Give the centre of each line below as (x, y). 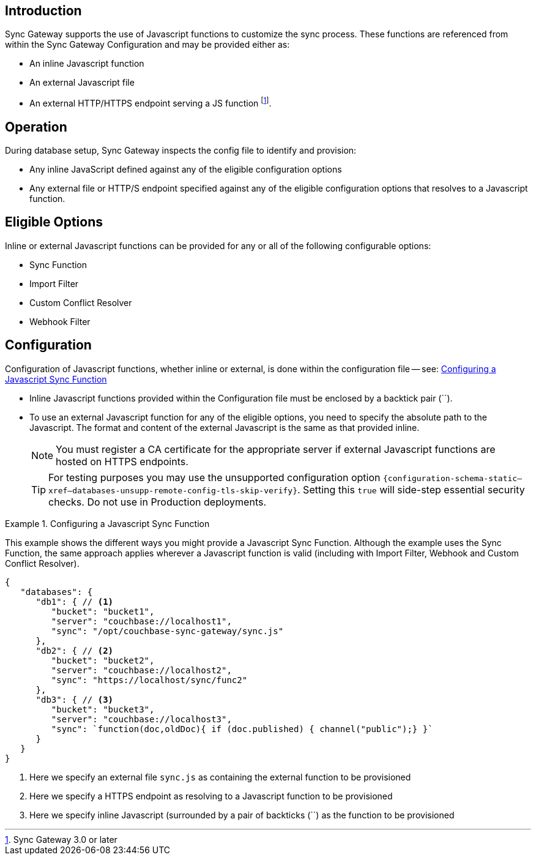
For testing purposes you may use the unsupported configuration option (214, 477)
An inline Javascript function (87, 64)
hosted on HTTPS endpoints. (122, 461)
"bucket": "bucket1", (103, 611)
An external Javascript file (82, 83)
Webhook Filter (60, 321)
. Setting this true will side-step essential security (411, 489)
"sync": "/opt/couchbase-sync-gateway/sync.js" (167, 631)
